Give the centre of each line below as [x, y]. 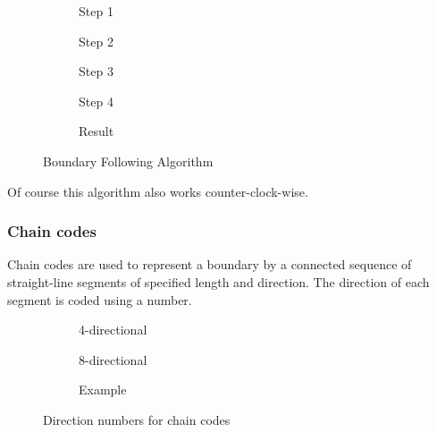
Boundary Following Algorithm [128, 161]
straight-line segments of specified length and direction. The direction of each [218, 281]
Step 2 [96, 41]
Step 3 [96, 71]
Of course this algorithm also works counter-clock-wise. [158, 191]
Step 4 [96, 101]
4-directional [113, 330]
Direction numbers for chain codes [137, 419]
